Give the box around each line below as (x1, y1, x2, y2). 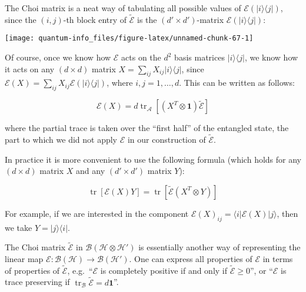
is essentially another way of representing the (138, 241, 301, 253)
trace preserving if (5, 276, 70, 288)
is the (137, 13, 157, 25)
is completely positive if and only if (100, 264, 228, 276)
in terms (262, 253, 293, 265)
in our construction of (127, 133, 206, 146)
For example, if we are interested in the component (5, 207, 189, 219)
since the (5, 13, 36, 25)
